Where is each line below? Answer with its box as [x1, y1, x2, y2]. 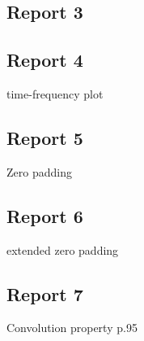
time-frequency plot [6, 85, 104, 102]
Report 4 [6, 47, 83, 72]
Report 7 [6, 281, 83, 306]
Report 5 [6, 125, 83, 150]
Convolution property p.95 [6, 319, 138, 336]
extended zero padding [6, 241, 119, 258]
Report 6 [6, 203, 83, 228]
